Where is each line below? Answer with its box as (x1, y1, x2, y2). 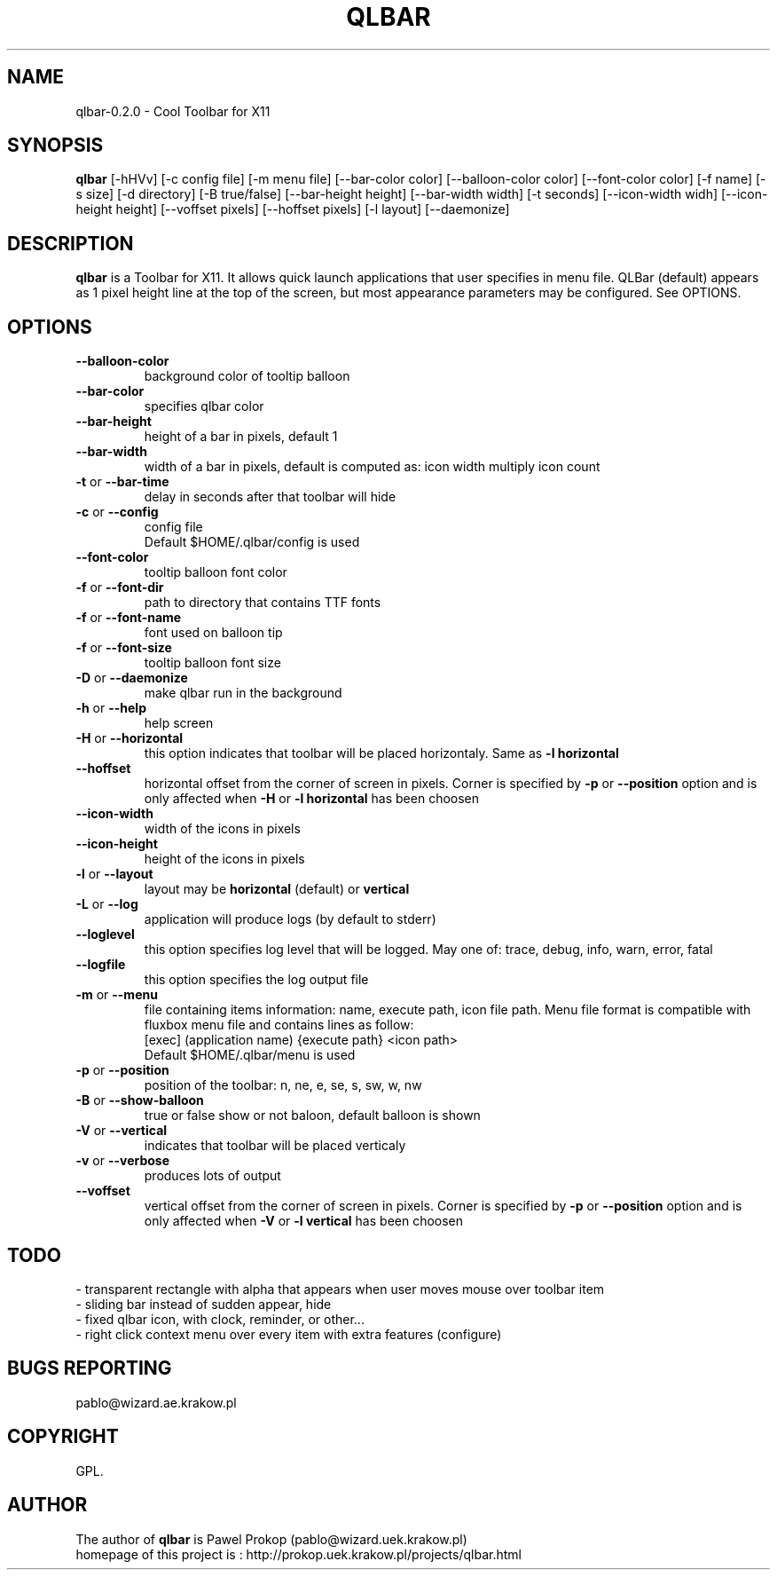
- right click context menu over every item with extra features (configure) (75, 1326, 502, 1342)
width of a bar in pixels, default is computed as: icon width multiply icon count (144, 459, 600, 475)
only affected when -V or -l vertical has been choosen (144, 1213, 464, 1229)
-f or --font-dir (75, 580, 164, 595)
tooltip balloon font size (144, 655, 281, 671)
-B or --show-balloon (75, 1092, 204, 1108)
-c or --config (75, 504, 159, 520)
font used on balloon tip (144, 625, 283, 641)
